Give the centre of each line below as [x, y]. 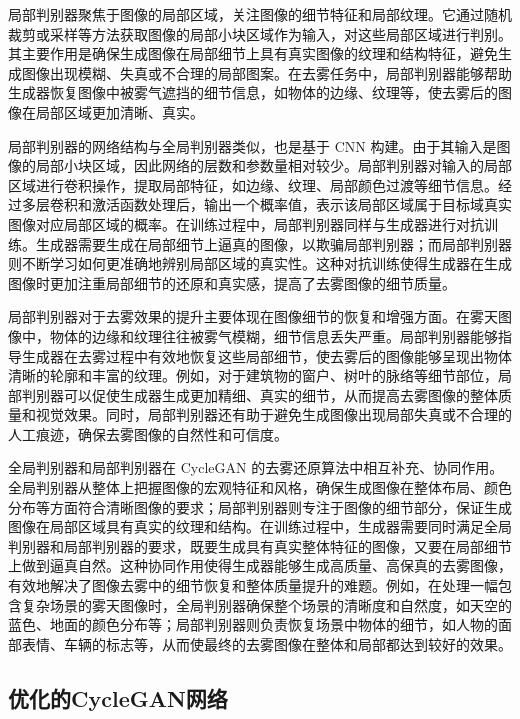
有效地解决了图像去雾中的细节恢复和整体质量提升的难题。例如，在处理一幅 [253, 585]
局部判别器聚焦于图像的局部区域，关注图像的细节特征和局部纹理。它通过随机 [260, 14]
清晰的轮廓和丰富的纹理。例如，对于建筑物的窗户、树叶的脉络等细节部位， [253, 375]
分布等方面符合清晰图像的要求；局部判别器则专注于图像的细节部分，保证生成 [260, 506]
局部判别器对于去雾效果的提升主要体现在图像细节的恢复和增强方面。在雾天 [253, 316]
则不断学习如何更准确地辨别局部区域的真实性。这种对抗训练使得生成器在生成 [260, 263]
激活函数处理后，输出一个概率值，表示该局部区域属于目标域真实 [301, 204]
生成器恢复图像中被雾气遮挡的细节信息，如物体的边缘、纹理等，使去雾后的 [253, 92]
